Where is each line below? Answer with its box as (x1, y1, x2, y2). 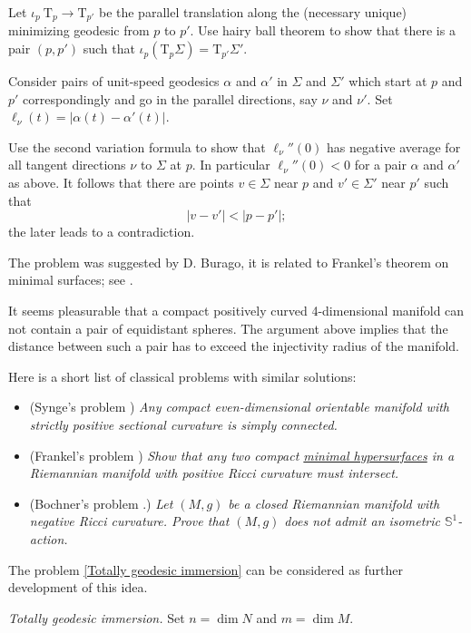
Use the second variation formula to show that (8, 137, 266, 156)
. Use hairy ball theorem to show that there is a (190, 21, 456, 40)
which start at (348, 72, 427, 91)
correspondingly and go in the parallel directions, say (23, 89, 318, 108)
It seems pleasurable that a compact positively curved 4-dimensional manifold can (8, 300, 465, 319)
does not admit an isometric (284, 511, 440, 531)
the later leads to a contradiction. (8, 222, 195, 241)
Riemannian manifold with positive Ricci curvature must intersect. (29, 463, 399, 482)
